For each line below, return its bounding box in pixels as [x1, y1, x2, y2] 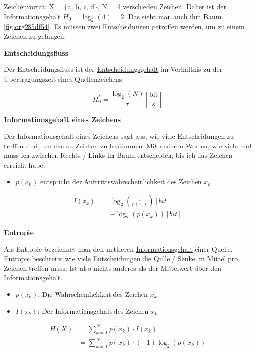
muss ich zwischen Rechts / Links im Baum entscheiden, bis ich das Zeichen [4, 150, 233, 160]
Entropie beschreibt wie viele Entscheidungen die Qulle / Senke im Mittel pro [4, 253, 238, 264]
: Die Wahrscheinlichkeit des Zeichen [38, 289, 148, 299]
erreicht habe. [4, 159, 45, 170]
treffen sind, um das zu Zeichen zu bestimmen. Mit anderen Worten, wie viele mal [4, 140, 252, 150]
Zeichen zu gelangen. [4, 30, 66, 41]
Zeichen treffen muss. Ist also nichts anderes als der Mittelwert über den [4, 263, 222, 273]
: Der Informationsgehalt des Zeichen [37, 305, 149, 316]
